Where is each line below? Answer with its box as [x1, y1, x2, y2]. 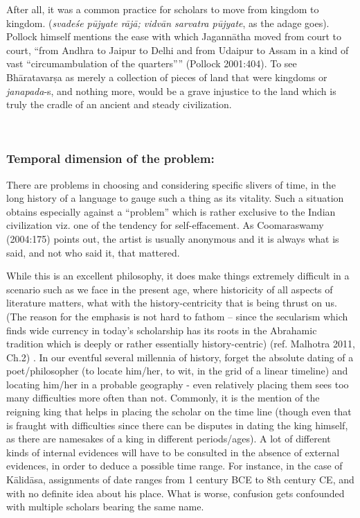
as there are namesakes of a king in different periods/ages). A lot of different [6, 431, 331, 446]
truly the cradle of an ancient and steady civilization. [6, 97, 232, 112]
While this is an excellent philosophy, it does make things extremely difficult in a [6, 268, 350, 283]
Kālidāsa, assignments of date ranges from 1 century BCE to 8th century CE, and [6, 472, 354, 487]
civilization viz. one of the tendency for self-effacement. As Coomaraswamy [6, 218, 324, 232]
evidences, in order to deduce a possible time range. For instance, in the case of [6, 458, 343, 473]
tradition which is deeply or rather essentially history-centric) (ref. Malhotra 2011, [6, 336, 355, 351]
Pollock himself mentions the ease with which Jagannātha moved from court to [6, 29, 342, 44]
